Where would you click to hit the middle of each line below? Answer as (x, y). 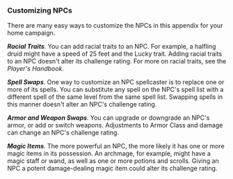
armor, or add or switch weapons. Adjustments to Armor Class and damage (115, 125)
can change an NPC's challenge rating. (63, 133)
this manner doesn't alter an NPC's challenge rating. (82, 104)
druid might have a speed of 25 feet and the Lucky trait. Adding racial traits (115, 54)
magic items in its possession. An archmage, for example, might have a (109, 154)
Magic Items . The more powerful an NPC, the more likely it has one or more (116, 146)
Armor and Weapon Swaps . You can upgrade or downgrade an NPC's (109, 118)
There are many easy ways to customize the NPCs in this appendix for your (115, 26)
